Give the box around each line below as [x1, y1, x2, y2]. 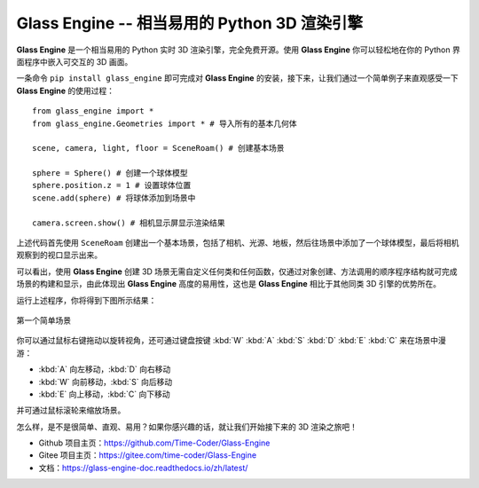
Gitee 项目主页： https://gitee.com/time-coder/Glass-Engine [38, 450, 257, 460]
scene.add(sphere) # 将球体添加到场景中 [32, 193, 196, 203]
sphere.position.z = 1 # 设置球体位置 [32, 180, 192, 191]
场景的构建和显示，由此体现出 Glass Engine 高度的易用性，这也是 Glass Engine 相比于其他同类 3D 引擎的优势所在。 [16, 279, 442, 289]
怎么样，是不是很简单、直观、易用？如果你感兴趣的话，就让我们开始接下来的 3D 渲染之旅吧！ [16, 421, 358, 432]
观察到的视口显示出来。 [16, 249, 102, 261]
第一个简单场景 [16, 315, 71, 326]
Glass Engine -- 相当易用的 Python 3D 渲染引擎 [16, 13, 364, 33]
